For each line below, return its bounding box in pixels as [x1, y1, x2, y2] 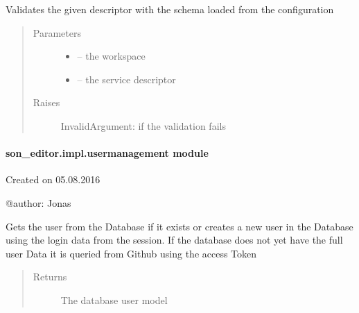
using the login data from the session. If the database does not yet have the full [6, 232, 343, 247]
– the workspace [77, 49, 146, 63]
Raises [33, 95, 60, 110]
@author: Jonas [6, 195, 71, 210]
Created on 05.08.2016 [6, 172, 100, 187]
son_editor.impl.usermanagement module [6, 146, 209, 160]
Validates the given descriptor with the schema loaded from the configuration [6, 2, 334, 16]
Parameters [33, 25, 81, 40]
